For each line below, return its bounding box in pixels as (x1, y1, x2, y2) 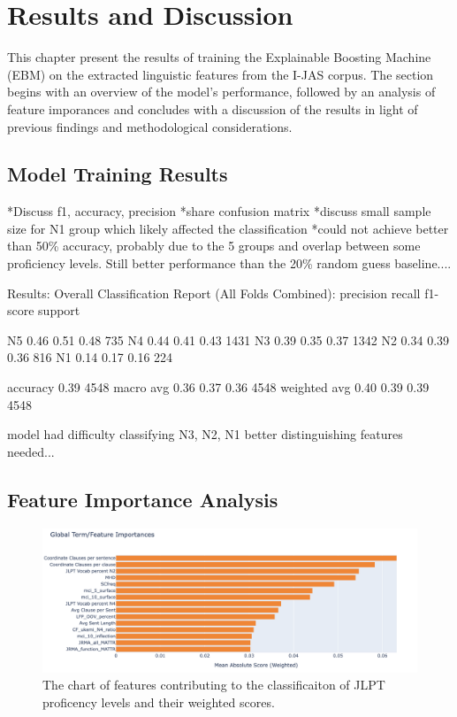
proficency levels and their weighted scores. (42, 692, 275, 711)
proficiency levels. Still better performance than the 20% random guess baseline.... (7, 254, 452, 273)
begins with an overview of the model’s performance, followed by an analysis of (7, 82, 436, 101)
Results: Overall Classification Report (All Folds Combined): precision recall (7, 283, 421, 302)
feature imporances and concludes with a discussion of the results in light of (7, 99, 418, 118)
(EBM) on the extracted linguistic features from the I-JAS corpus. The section (7, 65, 434, 83)
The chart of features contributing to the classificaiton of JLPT (42, 675, 385, 694)
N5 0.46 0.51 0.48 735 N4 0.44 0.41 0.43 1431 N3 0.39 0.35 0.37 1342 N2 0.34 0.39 (7, 330, 450, 349)
